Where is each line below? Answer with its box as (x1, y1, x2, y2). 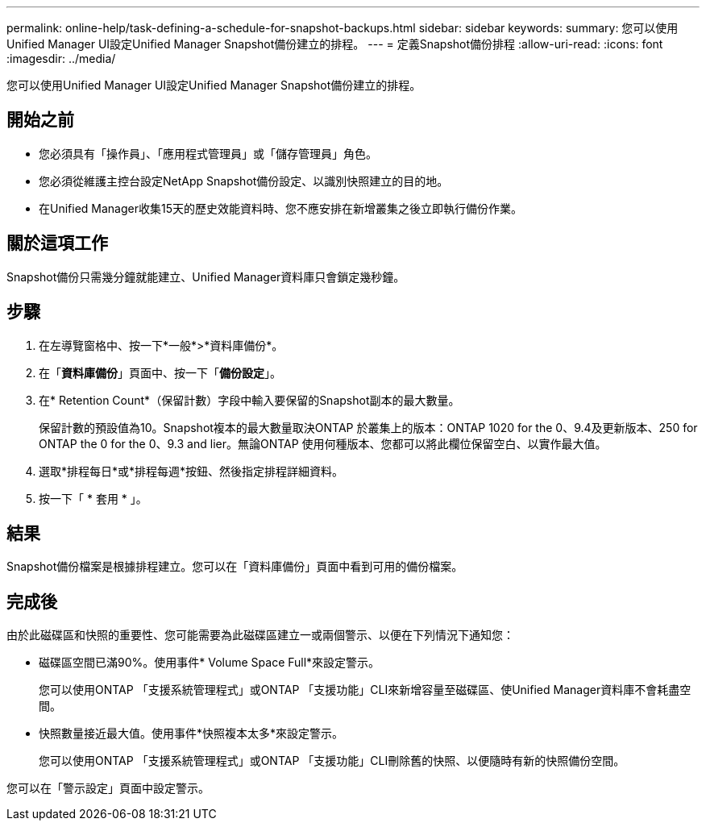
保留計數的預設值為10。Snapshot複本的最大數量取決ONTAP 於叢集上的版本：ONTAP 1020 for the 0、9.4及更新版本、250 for (39, 420, 698, 434)
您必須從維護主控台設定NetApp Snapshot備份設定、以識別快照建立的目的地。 (39, 173, 449, 188)
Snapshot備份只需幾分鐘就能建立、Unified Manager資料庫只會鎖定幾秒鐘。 (6, 269, 405, 284)
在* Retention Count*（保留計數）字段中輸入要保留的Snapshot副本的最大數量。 (39, 393, 460, 407)
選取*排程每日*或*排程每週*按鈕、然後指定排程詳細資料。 (39, 463, 344, 478)
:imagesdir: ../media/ (6, 52, 116, 65)
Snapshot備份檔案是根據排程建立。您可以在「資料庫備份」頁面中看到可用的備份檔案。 (6, 559, 463, 574)
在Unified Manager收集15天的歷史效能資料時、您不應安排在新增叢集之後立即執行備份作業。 (39, 201, 522, 215)
